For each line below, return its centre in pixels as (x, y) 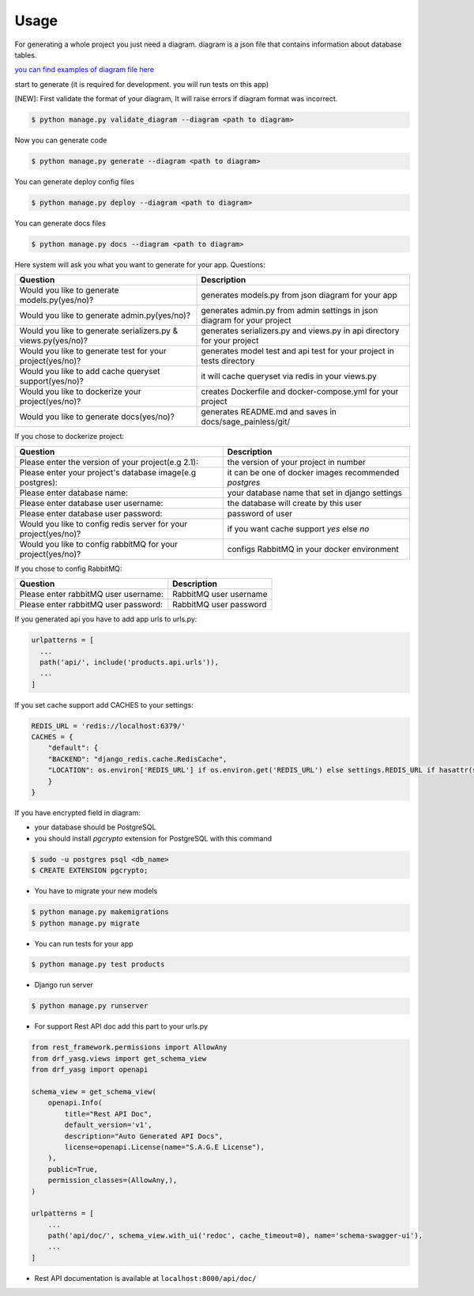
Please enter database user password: (91, 513)
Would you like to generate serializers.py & (99, 331)
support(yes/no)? (52, 381)
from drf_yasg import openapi (90, 1070)
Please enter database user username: (91, 503)
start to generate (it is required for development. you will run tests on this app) (142, 84)
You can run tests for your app (84, 943)
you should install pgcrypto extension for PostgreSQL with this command (153, 838)
